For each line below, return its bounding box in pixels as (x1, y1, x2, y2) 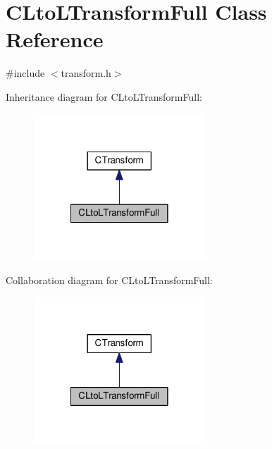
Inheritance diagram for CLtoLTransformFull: (6, 89, 202, 104)
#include (6, 66, 45, 80)
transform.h (61, 66, 111, 80)
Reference (6, 25, 104, 54)
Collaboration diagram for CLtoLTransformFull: (6, 272, 213, 287)
